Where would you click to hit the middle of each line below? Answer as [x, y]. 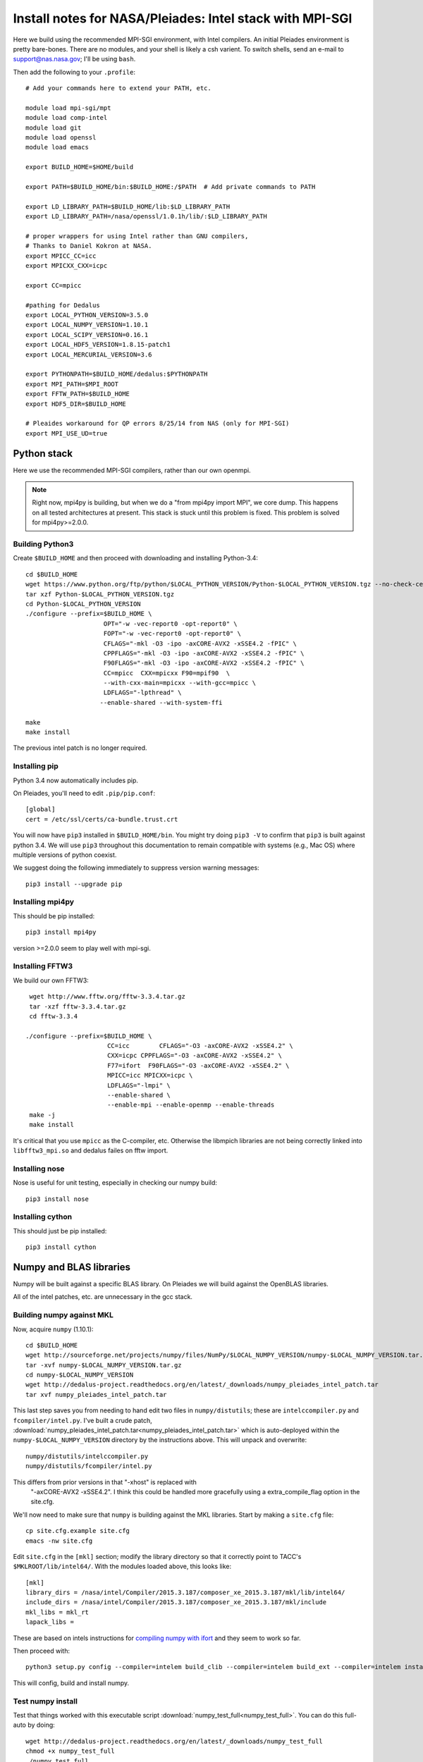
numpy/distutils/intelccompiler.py [87, 1456]
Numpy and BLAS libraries [72, 1267]
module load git [54, 128]
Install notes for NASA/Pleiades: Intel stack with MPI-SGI [183, 18]
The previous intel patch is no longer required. [80, 748]
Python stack [43, 454]
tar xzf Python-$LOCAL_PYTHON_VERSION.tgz [100, 594]
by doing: [41, 1725]
